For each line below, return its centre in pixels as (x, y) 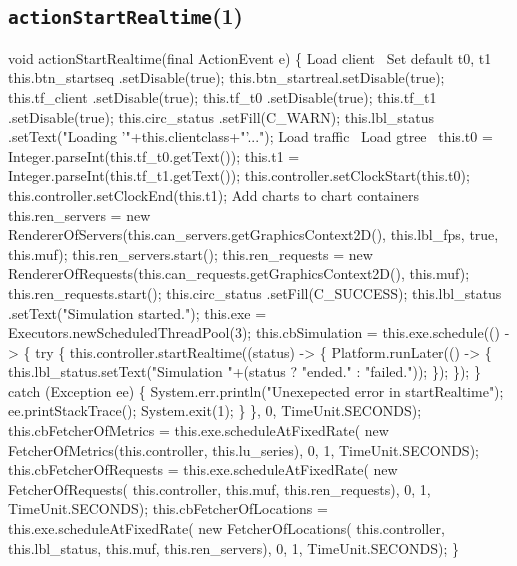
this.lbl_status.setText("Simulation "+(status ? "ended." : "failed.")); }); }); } (244, 371)
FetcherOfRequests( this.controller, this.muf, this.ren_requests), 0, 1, (219, 488)
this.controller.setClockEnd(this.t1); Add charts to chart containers (214, 194)
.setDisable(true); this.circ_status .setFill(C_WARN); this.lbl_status (221, 116)
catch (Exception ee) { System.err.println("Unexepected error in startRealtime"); (256, 390)
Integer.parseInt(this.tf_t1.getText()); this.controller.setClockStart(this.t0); (239, 175)
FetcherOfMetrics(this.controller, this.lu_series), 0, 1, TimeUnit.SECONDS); (243, 449)
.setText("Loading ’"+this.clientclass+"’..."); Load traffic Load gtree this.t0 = (250, 136)
